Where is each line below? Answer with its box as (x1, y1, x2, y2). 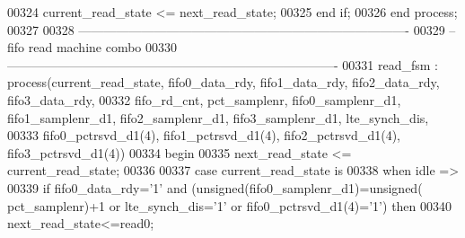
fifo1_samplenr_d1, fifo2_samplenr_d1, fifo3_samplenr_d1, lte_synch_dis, (7, 108, 429, 127)
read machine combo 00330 (28, 38, 178, 57)
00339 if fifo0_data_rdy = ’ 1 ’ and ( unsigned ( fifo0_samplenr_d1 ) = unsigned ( (7, 178, 423, 197)
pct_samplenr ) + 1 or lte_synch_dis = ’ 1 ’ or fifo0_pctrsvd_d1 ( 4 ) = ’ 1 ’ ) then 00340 (7, 196, 452, 215)
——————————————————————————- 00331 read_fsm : (7, 55, 438, 74)
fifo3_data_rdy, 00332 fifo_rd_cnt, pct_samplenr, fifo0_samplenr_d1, (7, 90, 401, 109)
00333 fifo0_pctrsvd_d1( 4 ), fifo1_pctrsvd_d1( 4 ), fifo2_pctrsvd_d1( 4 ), (7, 126, 400, 145)
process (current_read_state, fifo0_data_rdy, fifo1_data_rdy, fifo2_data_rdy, (7, 73, 440, 92)
